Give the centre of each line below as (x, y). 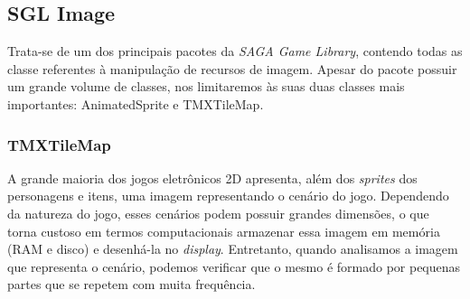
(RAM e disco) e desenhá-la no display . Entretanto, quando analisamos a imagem (233, 249)
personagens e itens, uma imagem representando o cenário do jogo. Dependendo (228, 196)
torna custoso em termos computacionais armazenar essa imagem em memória (224, 231)
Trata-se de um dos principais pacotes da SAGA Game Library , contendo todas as (235, 51)
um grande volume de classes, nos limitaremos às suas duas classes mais (206, 86)
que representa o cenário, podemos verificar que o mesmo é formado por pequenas (234, 266)
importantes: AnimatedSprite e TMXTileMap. (136, 103)
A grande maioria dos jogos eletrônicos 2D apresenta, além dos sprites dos (212, 178)
